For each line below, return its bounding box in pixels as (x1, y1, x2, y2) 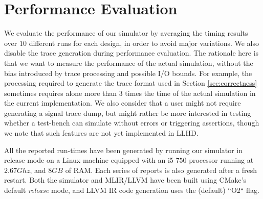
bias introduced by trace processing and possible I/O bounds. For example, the (4, 67, 252, 78)
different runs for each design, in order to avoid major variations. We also (29, 37, 259, 48)
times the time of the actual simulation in (125, 87, 256, 98)
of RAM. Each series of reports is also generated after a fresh (65, 164, 257, 175)
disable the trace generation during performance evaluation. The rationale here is (4, 47, 259, 58)
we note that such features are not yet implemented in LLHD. (4, 128, 199, 138)
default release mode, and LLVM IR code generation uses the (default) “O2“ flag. (4, 185, 259, 195)
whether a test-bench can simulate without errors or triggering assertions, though (4, 117, 259, 128)
